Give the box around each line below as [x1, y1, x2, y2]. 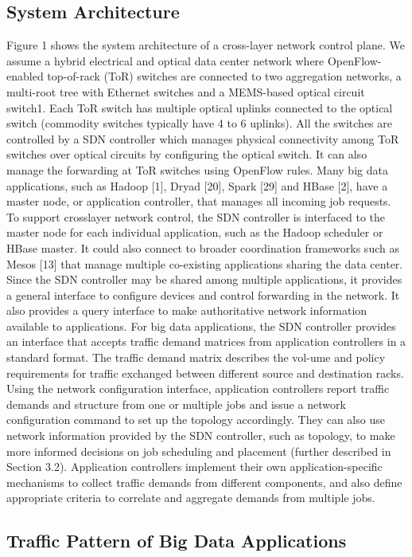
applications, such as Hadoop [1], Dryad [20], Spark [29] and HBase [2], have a [6, 177, 388, 194]
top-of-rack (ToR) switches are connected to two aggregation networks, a [47, 68, 402, 84]
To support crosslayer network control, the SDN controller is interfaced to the [6, 208, 386, 225]
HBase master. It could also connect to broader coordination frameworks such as [6, 239, 399, 256]
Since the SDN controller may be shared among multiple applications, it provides [6, 271, 402, 288]
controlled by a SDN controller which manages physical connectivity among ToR [6, 130, 399, 147]
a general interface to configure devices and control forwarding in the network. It [6, 286, 400, 303]
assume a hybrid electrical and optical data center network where [6, 52, 325, 69]
